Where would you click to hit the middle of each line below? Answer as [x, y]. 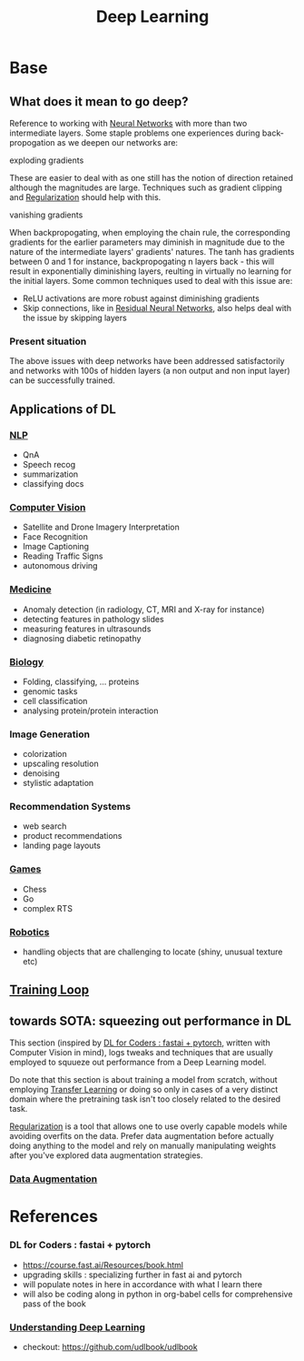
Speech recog [49, 464]
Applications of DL [63, 409]
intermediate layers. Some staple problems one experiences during [135, 133]
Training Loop [49, 990]
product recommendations [72, 836]
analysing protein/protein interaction [90, 711]
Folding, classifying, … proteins [81, 681]
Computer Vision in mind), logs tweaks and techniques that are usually [142, 1053]
